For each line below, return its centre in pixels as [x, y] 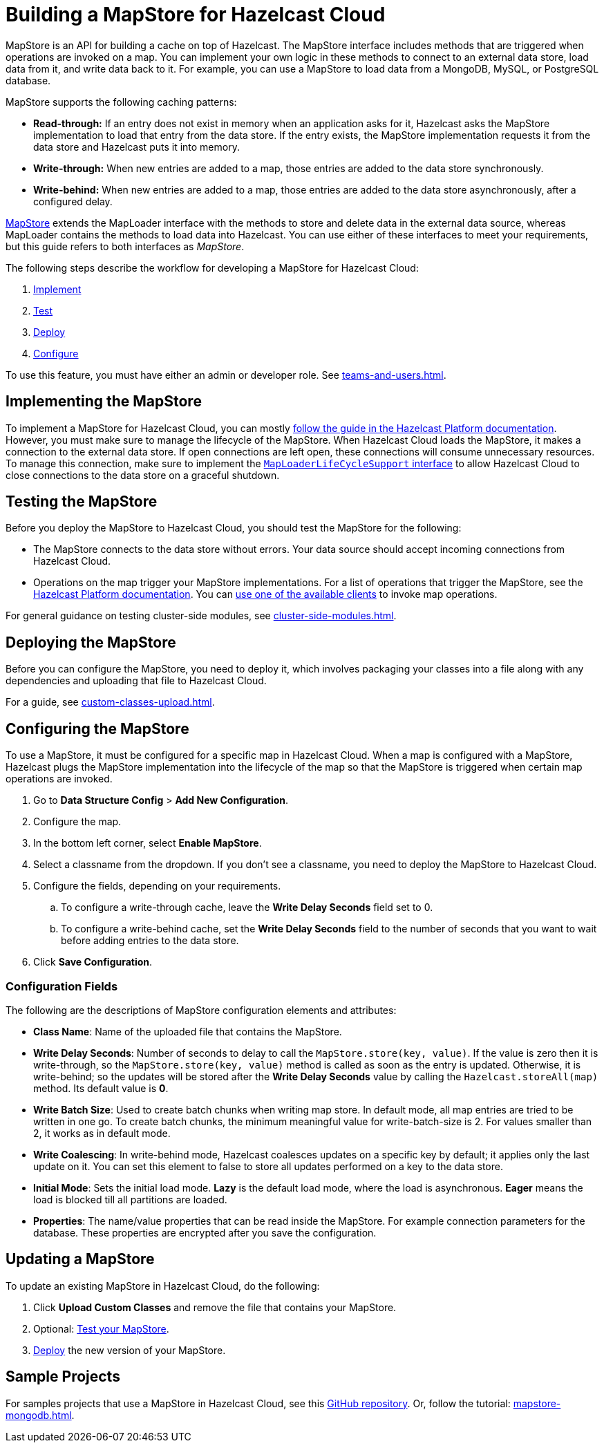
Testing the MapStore [82, 502]
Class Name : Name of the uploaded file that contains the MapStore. [188, 1031]
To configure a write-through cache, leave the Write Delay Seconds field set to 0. [247, 908]
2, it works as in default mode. [102, 1133]
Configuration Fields [62, 986]
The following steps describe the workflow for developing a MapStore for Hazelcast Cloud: [212, 267]
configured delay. [73, 201]
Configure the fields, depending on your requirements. [157, 886]
